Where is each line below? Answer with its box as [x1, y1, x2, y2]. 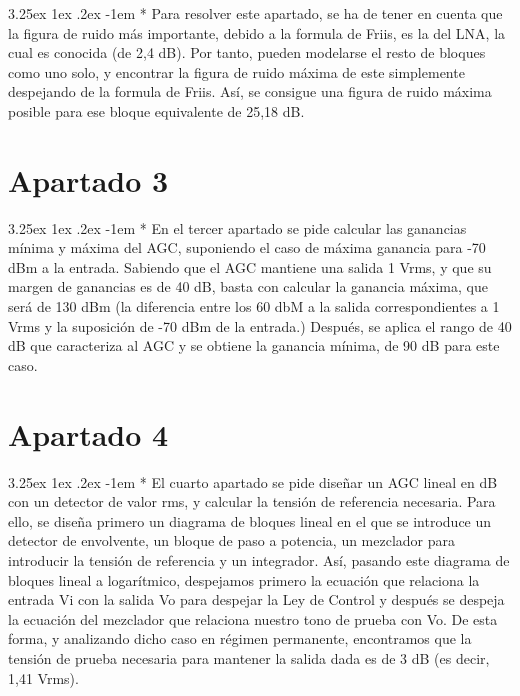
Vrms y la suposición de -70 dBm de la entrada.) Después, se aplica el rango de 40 [8, 315, 512, 336]
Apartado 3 [8, 159, 169, 200]
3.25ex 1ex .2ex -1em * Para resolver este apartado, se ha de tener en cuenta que [8, 3, 503, 23]
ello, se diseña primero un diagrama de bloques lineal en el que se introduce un [8, 510, 492, 531]
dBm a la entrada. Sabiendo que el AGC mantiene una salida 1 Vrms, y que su [8, 256, 492, 277]
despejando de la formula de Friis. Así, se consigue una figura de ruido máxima [8, 81, 492, 102]
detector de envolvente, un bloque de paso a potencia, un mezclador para [8, 530, 456, 551]
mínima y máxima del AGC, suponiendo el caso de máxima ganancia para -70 [8, 237, 486, 258]
